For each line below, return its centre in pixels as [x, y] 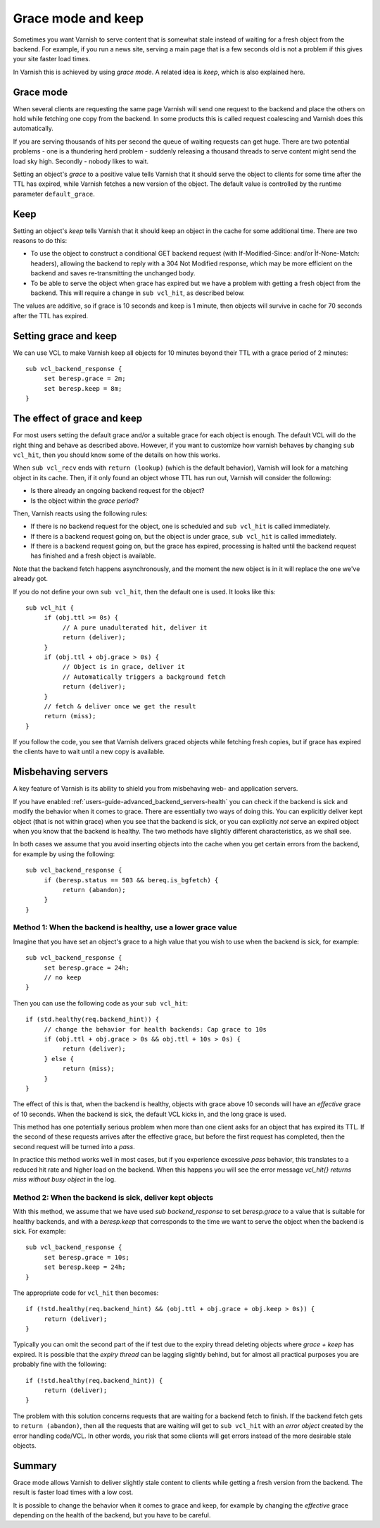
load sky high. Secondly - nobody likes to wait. [81, 161]
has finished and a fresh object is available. [93, 556]
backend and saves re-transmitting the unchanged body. [113, 273]
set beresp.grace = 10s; [87, 1257]
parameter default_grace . [54, 194]
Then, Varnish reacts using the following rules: [80, 513]
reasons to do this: [40, 241]
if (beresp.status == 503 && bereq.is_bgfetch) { [131, 880]
